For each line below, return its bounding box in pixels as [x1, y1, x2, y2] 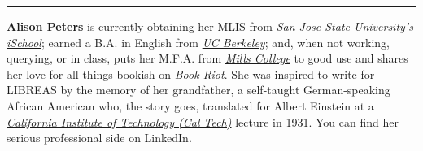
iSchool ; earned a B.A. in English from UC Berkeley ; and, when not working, [7, 33, 390, 50]
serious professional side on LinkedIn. [7, 129, 192, 146]
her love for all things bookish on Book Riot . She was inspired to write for [7, 65, 375, 82]
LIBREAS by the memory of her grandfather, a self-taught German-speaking [7, 81, 390, 98]
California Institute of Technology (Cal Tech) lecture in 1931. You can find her [7, 113, 399, 130]
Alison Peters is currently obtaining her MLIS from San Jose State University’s [7, 18, 413, 34]
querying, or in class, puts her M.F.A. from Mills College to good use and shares [7, 50, 408, 67]
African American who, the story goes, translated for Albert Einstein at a [7, 97, 374, 114]
